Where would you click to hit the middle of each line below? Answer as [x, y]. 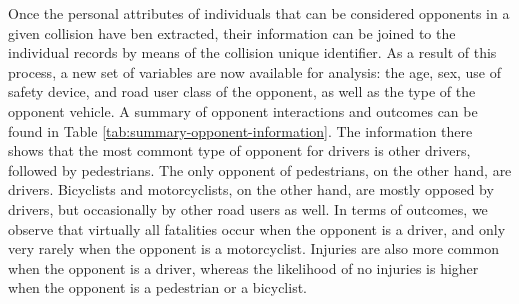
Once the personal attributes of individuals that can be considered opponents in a [259, 13]
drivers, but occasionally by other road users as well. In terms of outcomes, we [248, 208]
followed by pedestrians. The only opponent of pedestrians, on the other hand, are [260, 169]
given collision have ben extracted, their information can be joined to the [232, 32]
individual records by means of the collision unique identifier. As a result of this [252, 52]
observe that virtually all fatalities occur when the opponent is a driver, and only [257, 228]
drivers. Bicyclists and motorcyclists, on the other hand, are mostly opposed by [251, 189]
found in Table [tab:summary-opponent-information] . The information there [240, 130]
